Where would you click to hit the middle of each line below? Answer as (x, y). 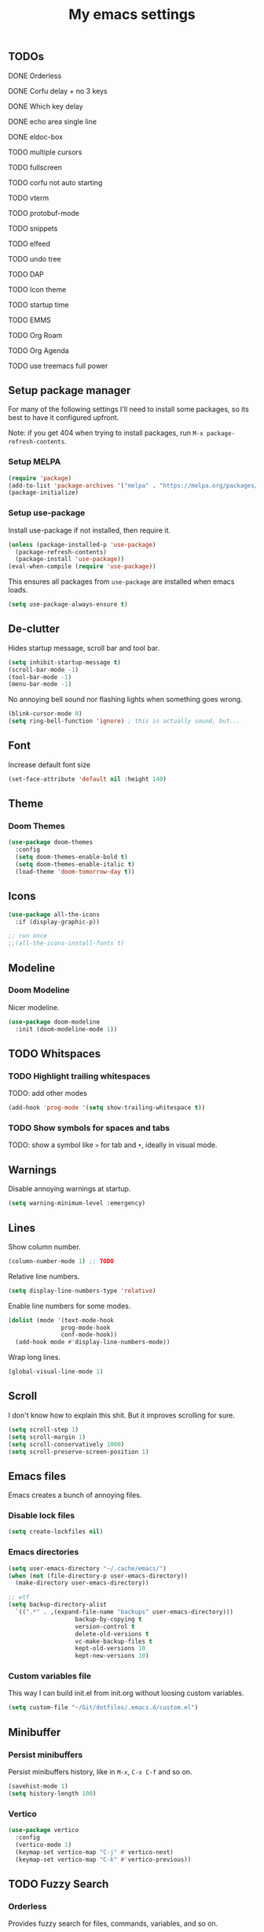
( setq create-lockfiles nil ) (56, 1532)
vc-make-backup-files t (114, 1641)
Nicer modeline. (34, 1007)
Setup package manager (70, 390)
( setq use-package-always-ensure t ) (68, 604)
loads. (18, 590)
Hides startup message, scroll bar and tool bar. (84, 648)
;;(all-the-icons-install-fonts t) (66, 943)
